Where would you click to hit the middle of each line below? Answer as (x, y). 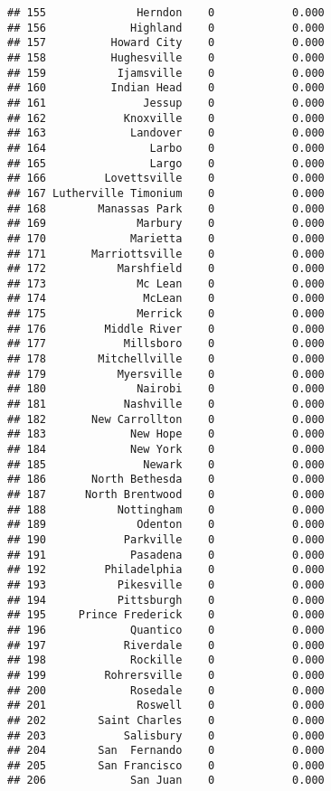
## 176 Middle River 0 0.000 (166, 329)
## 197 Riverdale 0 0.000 (166, 645)
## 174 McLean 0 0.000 (166, 299)
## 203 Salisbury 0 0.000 (166, 735)
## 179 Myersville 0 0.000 (166, 374)
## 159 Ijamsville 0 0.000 (166, 73)
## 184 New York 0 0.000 (166, 450)
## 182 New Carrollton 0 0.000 (166, 419)
